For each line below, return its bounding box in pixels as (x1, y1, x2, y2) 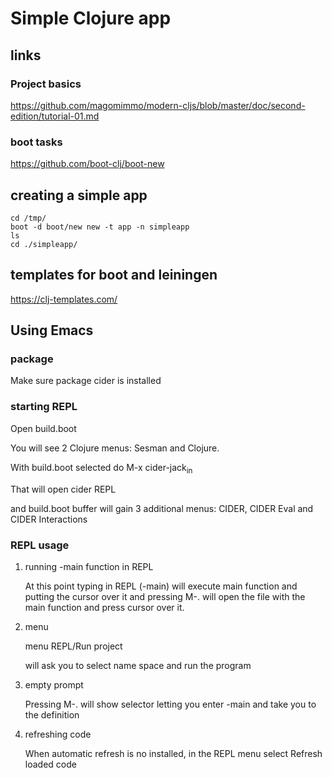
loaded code (24, 758, 77, 770)
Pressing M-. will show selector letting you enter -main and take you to (24, 698, 317, 710)
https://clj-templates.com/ (10, 293, 118, 305)
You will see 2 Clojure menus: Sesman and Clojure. (10, 442, 220, 454)
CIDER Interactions (10, 513, 88, 525)
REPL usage (10, 538, 70, 552)
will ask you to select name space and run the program (24, 659, 252, 671)
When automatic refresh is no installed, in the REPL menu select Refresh (24, 747, 323, 759)
